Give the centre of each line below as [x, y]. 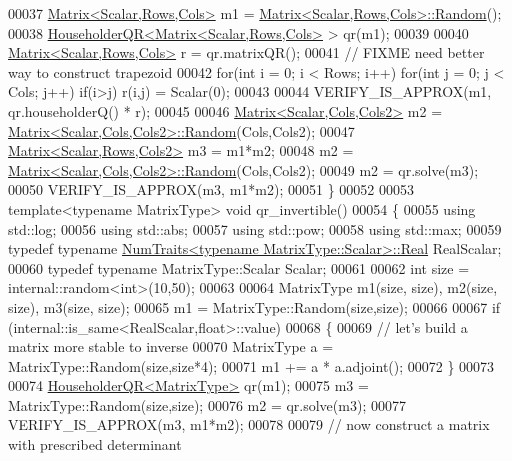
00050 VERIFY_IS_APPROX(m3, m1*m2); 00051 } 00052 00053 [211, 189]
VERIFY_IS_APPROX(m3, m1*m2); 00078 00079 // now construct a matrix [249, 424]
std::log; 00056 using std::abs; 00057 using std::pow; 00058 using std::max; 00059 [255, 228]
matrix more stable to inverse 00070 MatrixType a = [171, 346]
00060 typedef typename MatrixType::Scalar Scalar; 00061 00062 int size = [239, 267]
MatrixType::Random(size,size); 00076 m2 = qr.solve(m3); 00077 [207, 404]
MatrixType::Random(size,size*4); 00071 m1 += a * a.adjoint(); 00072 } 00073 [251, 365]
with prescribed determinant [95, 444]
